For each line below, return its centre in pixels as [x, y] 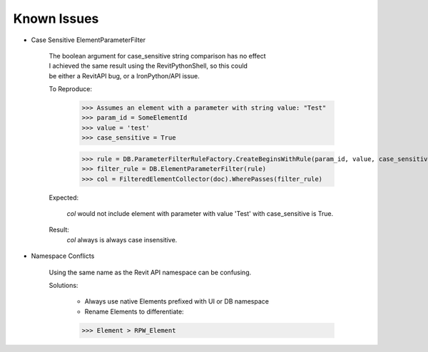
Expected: [64, 197]
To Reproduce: [71, 89]
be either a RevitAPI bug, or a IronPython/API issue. [124, 76]
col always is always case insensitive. [122, 239]
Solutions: [63, 285]
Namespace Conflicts [63, 256]
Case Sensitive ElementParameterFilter [88, 40]
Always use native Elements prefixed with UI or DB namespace [177, 301]
